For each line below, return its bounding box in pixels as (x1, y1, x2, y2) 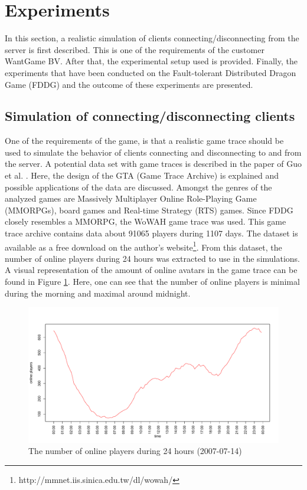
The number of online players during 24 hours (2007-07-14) (28, 445, 242, 457)
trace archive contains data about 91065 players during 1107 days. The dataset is (5, 227, 298, 239)
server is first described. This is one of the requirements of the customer (5, 43, 264, 55)
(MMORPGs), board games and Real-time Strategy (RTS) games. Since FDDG (5, 203, 293, 216)
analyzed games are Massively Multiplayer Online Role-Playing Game (5, 192, 257, 205)
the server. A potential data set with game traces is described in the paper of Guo (5, 157, 302, 170)
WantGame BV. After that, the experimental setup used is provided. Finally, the (5, 55, 298, 67)
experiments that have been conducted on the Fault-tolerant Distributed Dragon (5, 66, 296, 78)
